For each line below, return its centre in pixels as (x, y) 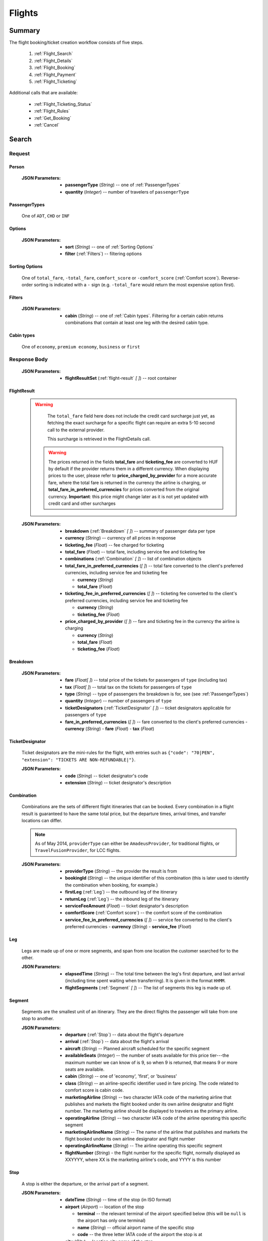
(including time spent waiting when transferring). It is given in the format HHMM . (145, 981)
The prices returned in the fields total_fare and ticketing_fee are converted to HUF (133, 462)
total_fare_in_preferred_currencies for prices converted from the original (124, 489)
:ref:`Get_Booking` (53, 118)
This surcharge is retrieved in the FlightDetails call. (99, 439)
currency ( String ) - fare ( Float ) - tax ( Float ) (110, 728)
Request (19, 153)
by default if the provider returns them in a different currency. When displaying (129, 469)
